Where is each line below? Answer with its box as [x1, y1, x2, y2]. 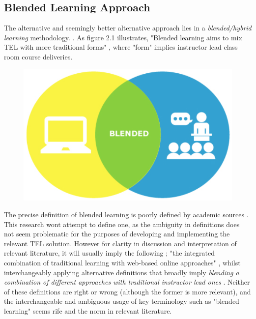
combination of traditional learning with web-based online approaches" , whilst [4, 258, 241, 268]
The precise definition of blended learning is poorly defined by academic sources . [4, 209, 249, 220]
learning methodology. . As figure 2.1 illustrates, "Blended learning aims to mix [4, 32, 242, 42]
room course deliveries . [4, 51, 73, 61]
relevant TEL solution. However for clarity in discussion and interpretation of [4, 238, 237, 248]
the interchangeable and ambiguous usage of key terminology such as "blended [4, 296, 239, 306]
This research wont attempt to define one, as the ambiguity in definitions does [4, 219, 240, 229]
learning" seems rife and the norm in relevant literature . [4, 306, 172, 316]
